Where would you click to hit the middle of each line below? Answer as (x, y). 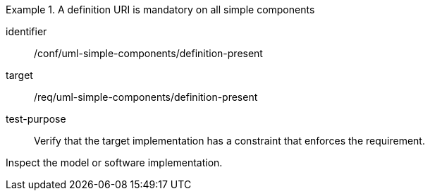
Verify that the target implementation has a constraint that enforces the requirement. (229, 141)
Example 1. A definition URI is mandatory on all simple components (160, 10)
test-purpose (36, 119)
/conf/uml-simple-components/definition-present (148, 53)
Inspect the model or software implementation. (114, 163)
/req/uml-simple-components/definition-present (146, 97)
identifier (26, 31)
